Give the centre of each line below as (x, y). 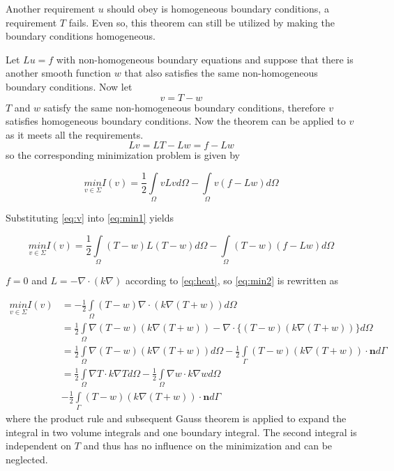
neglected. (27, 459)
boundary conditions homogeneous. (81, 36)
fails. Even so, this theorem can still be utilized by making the (202, 22)
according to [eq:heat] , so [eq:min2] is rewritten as (232, 280)
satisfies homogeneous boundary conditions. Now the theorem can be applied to (176, 121)
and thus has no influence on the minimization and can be (208, 446)
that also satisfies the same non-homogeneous (221, 73)
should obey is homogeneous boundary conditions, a (218, 8)
